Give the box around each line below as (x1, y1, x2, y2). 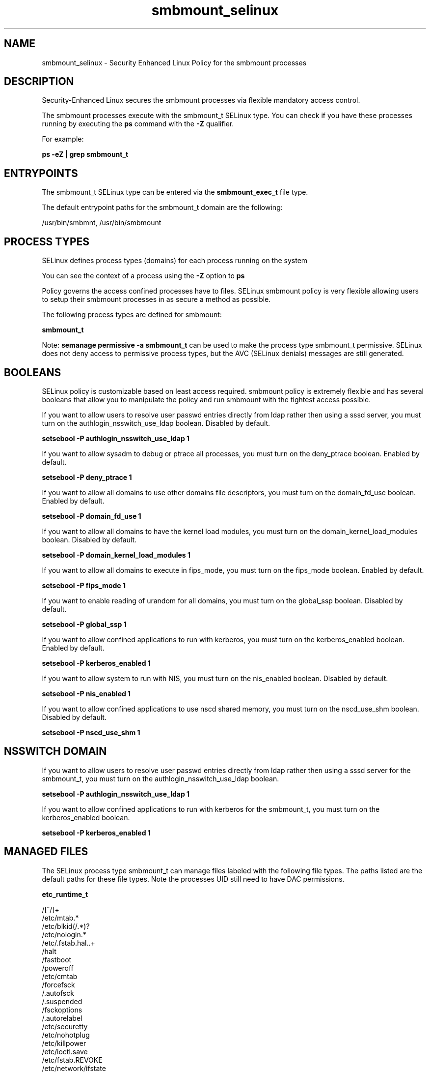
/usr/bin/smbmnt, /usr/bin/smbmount (42, 218, 161, 227)
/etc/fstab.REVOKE (42, 1055, 103, 1064)
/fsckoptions (42, 1005, 82, 1014)
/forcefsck (42, 980, 75, 989)
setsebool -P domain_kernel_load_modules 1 (42, 550, 191, 559)
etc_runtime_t (42, 890, 88, 898)
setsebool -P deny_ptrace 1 (42, 473, 132, 481)
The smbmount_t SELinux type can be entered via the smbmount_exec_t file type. (42, 188, 308, 197)
